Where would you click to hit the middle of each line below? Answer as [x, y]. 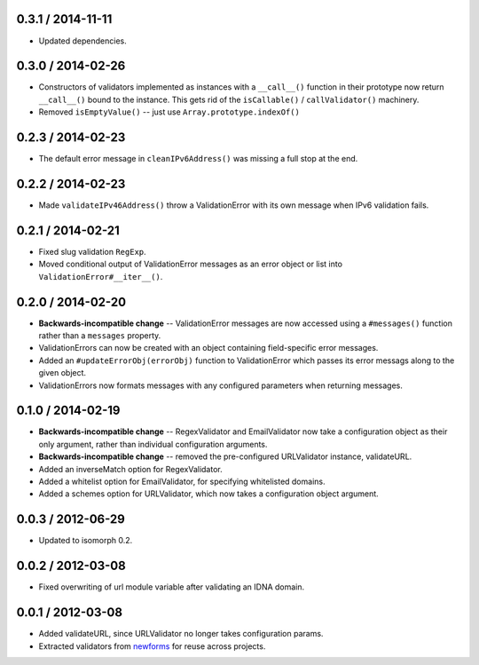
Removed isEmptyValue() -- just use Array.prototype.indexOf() [169, 112]
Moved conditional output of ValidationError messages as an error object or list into [191, 264]
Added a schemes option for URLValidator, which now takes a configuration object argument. [208, 494]
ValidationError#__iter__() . [101, 276]
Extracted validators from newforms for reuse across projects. [152, 646]
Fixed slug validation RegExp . [92, 251]
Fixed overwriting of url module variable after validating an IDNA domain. [172, 587]
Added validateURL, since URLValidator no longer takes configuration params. [181, 634]
